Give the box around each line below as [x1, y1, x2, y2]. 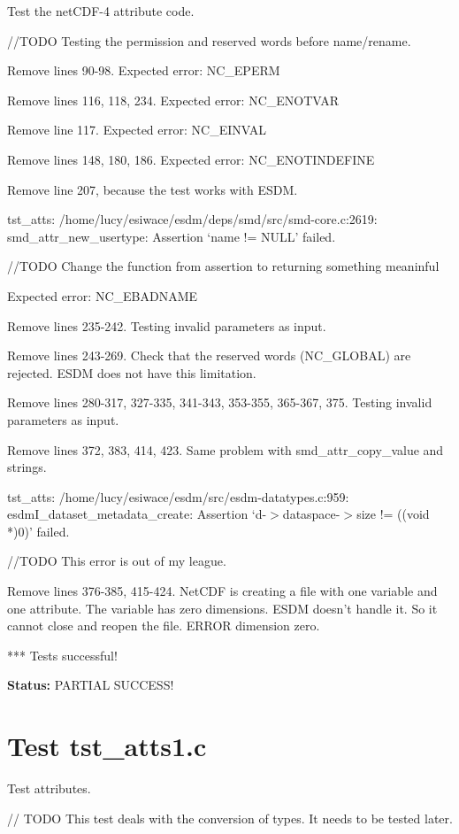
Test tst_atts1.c [7, 728, 207, 764]
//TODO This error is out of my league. [7, 552, 226, 570]
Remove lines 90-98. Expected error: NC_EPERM [7, 61, 280, 80]
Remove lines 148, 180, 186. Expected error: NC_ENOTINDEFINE [7, 150, 375, 168]
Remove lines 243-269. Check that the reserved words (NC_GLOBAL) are [7, 346, 411, 365]
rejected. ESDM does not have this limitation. [7, 363, 256, 382]
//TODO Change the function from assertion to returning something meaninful [7, 257, 440, 275]
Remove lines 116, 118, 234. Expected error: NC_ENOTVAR [7, 90, 340, 109]
